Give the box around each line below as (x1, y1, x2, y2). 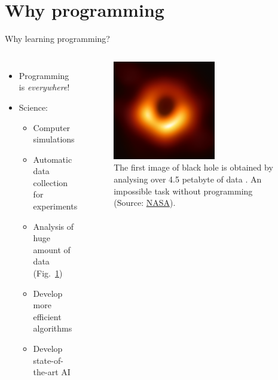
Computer (33, 121, 71, 133)
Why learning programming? (5, 32, 110, 45)
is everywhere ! (19, 81, 70, 93)
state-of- (33, 354, 63, 366)
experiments (33, 200, 78, 212)
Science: (19, 101, 48, 113)
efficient (33, 310, 62, 323)
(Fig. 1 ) (33, 267, 63, 279)
